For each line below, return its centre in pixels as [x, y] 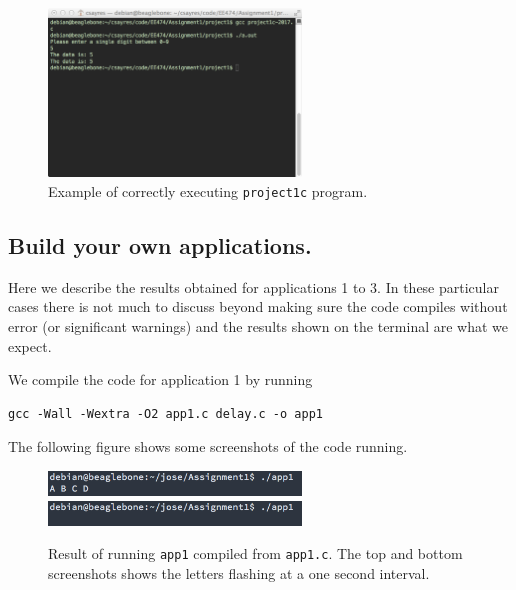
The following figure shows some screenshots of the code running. [208, 446]
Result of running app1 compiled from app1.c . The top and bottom [255, 553]
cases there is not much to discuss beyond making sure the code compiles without [258, 306]
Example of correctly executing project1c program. [208, 191]
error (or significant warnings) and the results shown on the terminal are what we [258, 326]
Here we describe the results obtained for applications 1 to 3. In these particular [253, 286]
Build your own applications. [160, 245]
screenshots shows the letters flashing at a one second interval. [239, 572]
